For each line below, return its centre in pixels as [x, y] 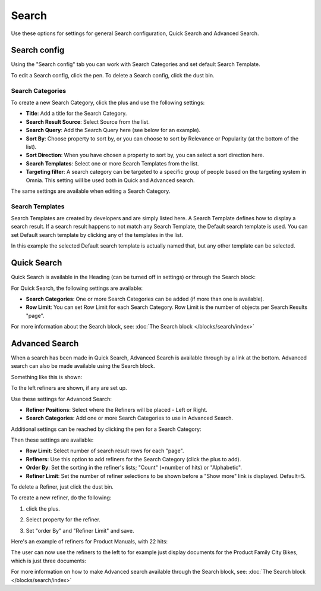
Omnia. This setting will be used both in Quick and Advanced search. [110, 180]
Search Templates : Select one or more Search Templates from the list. [112, 163]
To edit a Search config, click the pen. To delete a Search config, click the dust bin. [113, 75]
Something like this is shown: [47, 377]
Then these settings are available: [52, 440]
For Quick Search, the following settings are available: [77, 288]
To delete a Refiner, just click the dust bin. [62, 487]
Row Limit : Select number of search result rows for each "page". [105, 451]
